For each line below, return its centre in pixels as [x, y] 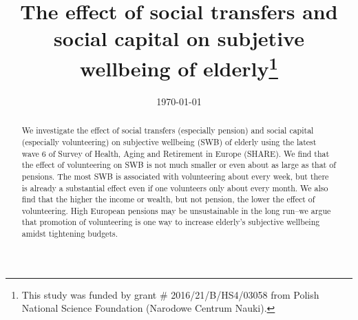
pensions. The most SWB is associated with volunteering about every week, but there [175, 176]
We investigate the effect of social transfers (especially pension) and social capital [168, 130]
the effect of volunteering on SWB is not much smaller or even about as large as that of [179, 165]
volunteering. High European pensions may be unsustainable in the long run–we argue [176, 210]
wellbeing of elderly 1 [179, 66]
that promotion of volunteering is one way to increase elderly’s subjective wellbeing [171, 222]
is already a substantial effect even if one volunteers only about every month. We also [175, 188]
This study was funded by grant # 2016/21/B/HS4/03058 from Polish [170, 294]
